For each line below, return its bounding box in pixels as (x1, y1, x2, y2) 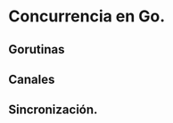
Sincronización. (8, 102, 98, 118)
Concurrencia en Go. (8, 6, 166, 27)
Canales (8, 71, 55, 86)
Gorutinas (8, 42, 65, 57)
